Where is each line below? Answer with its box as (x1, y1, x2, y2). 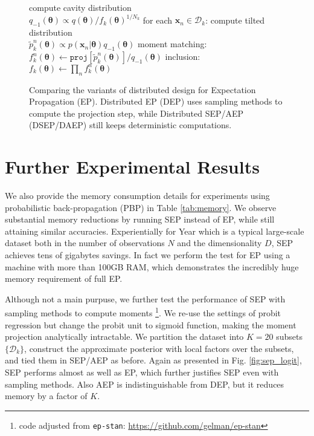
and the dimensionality (177, 236, 262, 249)
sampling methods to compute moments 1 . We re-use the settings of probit (5, 305, 281, 319)
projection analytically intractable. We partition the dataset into (5, 330, 244, 343)
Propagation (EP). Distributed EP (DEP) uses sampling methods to (29, 95, 283, 108)
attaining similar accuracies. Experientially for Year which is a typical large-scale (5, 224, 304, 237)
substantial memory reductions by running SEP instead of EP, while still (5, 213, 275, 226)
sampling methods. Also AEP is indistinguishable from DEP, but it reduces (5, 377, 284, 390)
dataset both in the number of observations (5, 236, 165, 249)
